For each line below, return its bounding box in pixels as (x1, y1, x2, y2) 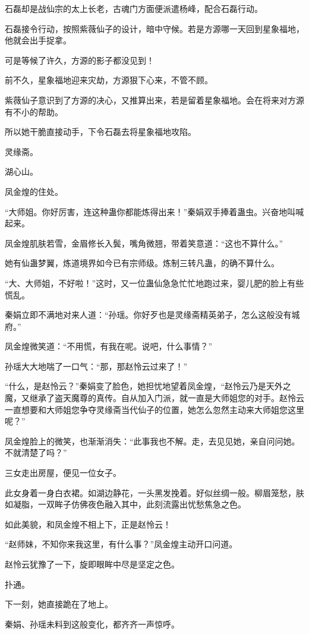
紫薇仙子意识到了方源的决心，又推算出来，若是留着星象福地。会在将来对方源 (5, 93, 304, 106)
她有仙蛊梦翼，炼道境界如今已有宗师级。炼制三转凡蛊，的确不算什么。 (5, 257, 279, 269)
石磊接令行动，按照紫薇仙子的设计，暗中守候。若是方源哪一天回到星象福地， (5, 22, 304, 34)
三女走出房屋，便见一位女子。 (5, 466, 121, 479)
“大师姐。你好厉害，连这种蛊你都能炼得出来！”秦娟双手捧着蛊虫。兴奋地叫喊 (5, 205, 304, 217)
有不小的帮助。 (5, 105, 63, 118)
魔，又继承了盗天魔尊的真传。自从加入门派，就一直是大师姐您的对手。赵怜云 (5, 392, 304, 404)
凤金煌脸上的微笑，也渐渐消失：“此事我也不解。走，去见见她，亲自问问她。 (5, 434, 300, 447)
